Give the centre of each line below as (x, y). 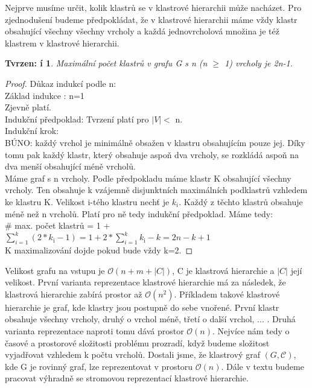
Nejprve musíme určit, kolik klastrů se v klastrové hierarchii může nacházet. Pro (153, 7)
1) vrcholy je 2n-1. (259, 63)
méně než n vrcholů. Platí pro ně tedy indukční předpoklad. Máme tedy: (139, 213)
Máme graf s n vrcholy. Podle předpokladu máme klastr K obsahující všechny (148, 178)
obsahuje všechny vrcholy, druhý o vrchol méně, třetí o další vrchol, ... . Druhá (150, 319)
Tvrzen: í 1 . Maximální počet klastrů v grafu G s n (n (106, 63)
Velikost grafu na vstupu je (55, 270)
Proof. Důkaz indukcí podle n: (61, 83)
